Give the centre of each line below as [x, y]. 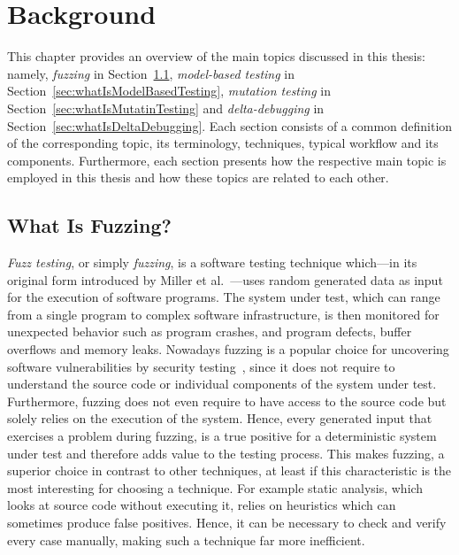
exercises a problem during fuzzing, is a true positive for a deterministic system [222, 436]
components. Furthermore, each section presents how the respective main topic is [227, 160]
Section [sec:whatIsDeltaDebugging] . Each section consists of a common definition [230, 125]
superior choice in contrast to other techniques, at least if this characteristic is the [229, 470]
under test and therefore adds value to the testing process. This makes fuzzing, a [226, 453]
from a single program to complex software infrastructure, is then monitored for [223, 314]
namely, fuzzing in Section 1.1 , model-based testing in [151, 73]
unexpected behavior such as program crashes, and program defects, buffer [210, 331]
